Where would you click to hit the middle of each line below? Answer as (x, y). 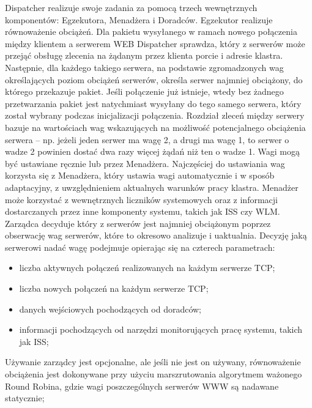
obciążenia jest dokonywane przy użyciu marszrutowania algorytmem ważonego (154, 374)
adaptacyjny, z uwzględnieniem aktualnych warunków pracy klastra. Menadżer (152, 187)
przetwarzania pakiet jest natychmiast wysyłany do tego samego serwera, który (153, 103)
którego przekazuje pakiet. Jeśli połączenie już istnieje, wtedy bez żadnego (144, 91)
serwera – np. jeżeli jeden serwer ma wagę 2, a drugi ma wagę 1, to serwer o (147, 139)
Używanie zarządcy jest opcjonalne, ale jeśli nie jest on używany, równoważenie (153, 362)
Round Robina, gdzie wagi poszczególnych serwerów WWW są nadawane (142, 386)
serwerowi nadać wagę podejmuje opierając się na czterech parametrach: (140, 247)
